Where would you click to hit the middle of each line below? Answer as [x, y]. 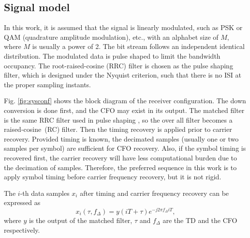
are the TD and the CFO [200, 220]
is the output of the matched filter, [81, 220]
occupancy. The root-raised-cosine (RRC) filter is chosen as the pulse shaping [118, 65]
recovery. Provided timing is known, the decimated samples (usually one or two [121, 138]
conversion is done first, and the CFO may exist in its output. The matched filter [124, 110]
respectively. [22, 230]
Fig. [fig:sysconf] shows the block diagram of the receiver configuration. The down [125, 101]
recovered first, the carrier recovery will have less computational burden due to [121, 157]
